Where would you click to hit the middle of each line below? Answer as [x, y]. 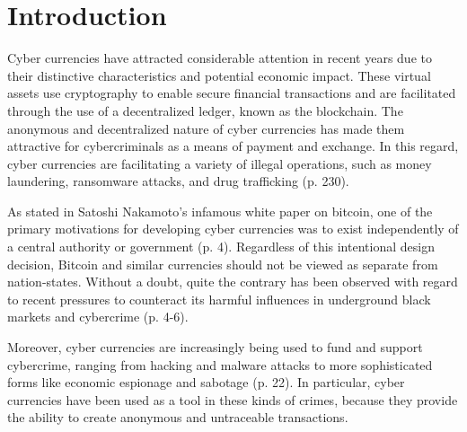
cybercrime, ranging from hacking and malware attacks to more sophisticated [220, 364]
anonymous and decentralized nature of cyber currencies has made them [206, 128]
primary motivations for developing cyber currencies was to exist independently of [233, 229]
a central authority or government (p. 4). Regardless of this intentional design [221, 247]
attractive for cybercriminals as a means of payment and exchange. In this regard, [233, 146]
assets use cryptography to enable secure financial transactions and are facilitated [232, 93]
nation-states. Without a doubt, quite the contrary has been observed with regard [233, 282]
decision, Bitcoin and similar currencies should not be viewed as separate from [223, 264]
